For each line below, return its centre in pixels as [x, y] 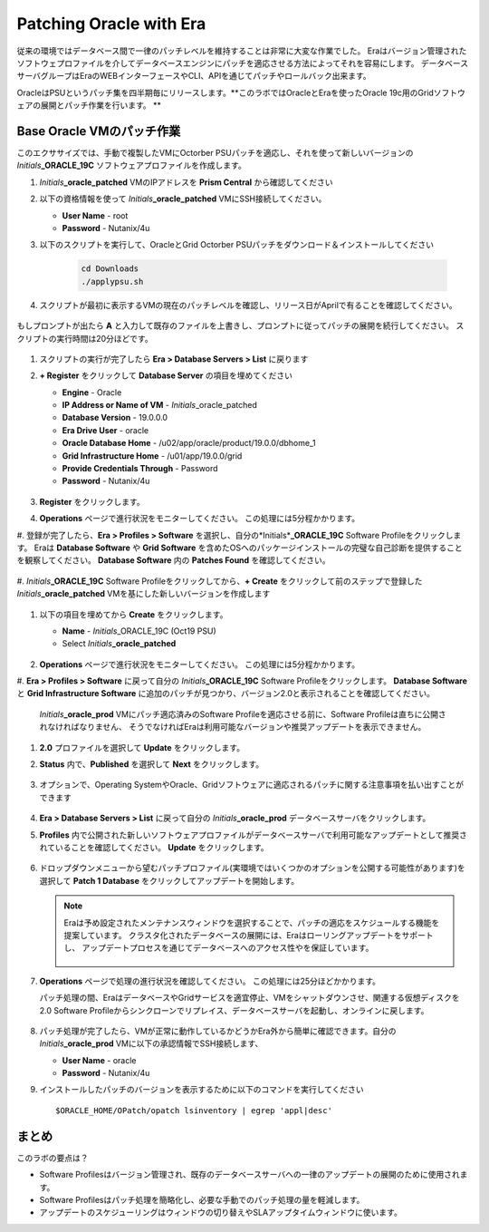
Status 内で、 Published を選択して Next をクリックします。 [152, 764]
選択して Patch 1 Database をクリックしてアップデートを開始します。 [169, 880]
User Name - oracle [99, 1060]
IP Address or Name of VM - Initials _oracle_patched [160, 405]
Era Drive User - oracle [105, 430]
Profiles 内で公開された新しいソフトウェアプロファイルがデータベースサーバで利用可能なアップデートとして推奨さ [254, 835]
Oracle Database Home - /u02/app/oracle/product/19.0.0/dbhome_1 [189, 443]
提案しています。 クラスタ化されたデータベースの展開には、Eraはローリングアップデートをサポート [249, 935]
